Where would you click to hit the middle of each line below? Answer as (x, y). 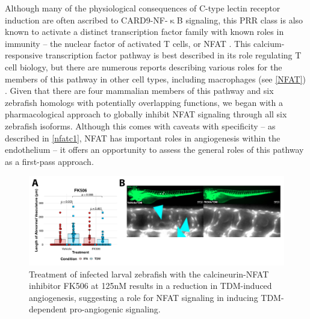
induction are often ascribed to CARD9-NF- (86, 20)
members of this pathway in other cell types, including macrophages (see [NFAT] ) (156, 79)
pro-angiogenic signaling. (115, 309)
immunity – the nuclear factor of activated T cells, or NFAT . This (128, 43)
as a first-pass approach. (49, 161)
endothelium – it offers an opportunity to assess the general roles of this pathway (154, 150)
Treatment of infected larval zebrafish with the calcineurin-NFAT (149, 274)
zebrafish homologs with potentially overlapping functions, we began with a (144, 102)
